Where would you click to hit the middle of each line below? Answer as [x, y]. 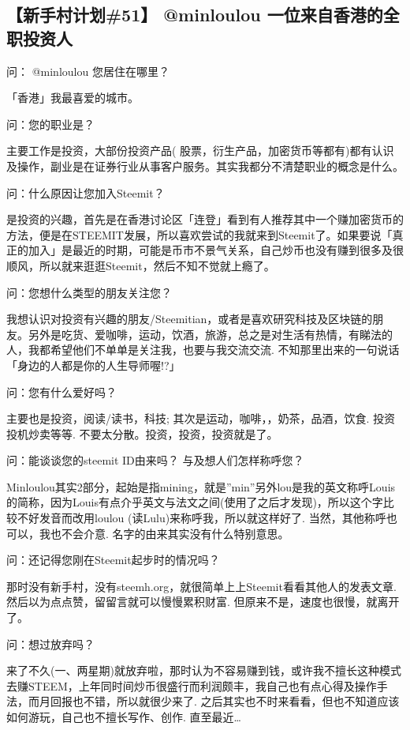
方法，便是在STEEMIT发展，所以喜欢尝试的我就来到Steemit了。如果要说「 [199, 234]
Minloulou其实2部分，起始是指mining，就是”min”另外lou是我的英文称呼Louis [201, 486]
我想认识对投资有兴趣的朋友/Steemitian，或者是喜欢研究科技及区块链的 [190, 319]
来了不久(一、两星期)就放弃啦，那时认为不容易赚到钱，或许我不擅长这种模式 [204, 670]
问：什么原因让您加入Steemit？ [86, 192]
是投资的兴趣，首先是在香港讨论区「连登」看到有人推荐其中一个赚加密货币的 [205, 219]
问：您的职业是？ [50, 124]
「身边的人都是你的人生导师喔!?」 [93, 365]
